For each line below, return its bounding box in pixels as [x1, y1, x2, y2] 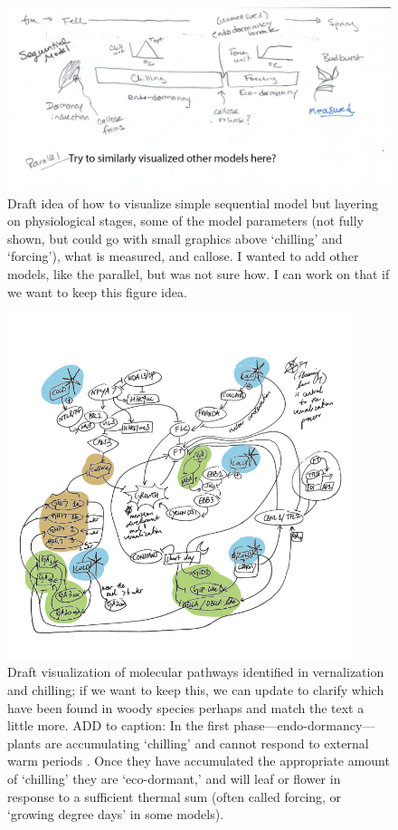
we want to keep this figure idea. [7, 282, 187, 301]
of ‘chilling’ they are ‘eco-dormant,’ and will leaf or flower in [7, 768, 341, 787]
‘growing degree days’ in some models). [7, 805, 224, 824]
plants [7, 733, 42, 752]
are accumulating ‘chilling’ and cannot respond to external [44, 733, 369, 752]
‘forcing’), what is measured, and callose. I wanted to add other [7, 246, 359, 265]
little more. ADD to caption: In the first [7, 716, 230, 735]
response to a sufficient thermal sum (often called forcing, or [7, 787, 342, 806]
